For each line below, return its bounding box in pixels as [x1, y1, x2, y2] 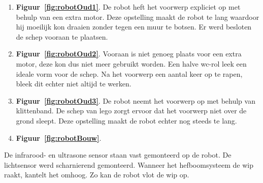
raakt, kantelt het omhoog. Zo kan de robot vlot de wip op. [4, 169, 189, 180]
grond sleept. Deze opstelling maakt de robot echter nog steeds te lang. [16, 115, 237, 126]
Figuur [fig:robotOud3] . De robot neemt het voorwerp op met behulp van [16, 95, 255, 106]
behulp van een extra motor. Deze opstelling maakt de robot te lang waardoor [16, 11, 259, 22]
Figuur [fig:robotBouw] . [16, 132, 102, 143]
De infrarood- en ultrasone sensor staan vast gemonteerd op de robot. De [4, 149, 232, 160]
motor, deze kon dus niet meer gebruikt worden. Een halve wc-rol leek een [16, 58, 247, 69]
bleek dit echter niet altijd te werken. [16, 78, 131, 89]
